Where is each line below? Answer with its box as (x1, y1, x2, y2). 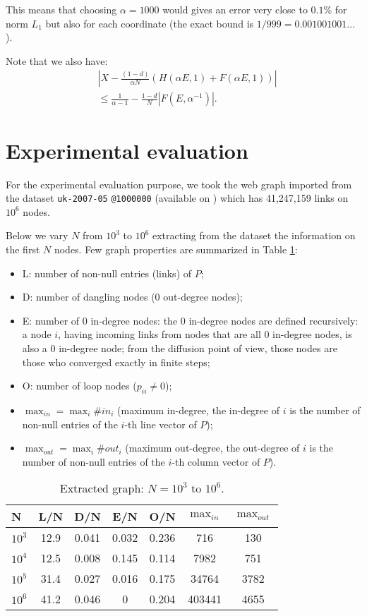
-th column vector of (172, 454, 260, 469)
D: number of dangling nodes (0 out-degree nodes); (22, 289, 243, 304)
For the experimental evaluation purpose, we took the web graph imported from (6, 176, 352, 191)
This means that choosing (6, 2, 117, 16)
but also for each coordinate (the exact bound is (45, 16, 254, 30)
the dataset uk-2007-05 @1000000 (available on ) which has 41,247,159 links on (6, 191, 349, 205)
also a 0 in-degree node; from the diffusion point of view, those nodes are (22, 340, 337, 355)
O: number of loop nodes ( (22, 378, 137, 393)
